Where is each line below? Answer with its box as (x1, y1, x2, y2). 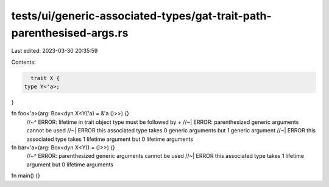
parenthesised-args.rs (11, 26, 129, 39)
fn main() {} (11, 172, 41, 179)
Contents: (11, 58, 36, 66)
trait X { (30, 75, 60, 81)
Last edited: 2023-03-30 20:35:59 (11, 47, 98, 55)
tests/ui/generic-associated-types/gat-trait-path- (11, 9, 272, 22)
